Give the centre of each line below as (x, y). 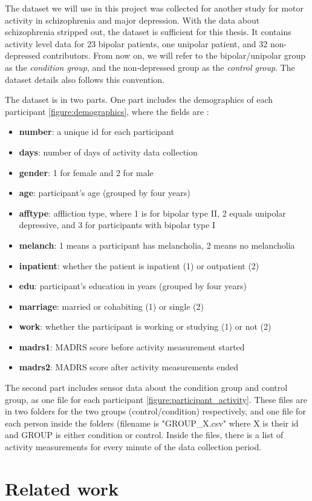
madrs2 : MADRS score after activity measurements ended (129, 367)
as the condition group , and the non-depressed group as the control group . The (150, 67)
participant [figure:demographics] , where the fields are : (107, 111)
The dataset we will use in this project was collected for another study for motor (154, 8)
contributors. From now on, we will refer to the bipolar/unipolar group (174, 55)
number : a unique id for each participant (96, 132)
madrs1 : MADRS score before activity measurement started (132, 346)
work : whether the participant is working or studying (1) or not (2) (145, 326)
